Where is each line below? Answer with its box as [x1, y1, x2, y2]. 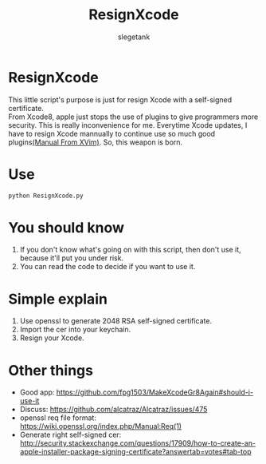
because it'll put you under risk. [19, 253, 124, 263]
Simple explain [8, 290, 108, 308]
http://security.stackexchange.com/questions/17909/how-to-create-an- [19, 438, 256, 448]
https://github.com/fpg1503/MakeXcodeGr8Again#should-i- [56, 387, 253, 397]
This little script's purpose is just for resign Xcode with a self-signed [8, 94, 233, 105]
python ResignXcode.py [8, 192, 84, 200]
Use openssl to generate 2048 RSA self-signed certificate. [19, 316, 213, 326]
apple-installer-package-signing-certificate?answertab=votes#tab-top [19, 447, 252, 457]
